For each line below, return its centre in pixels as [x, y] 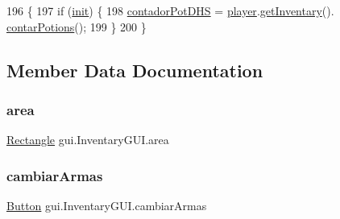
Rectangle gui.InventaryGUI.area [88, 140]
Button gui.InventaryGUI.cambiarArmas [107, 205]
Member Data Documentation [135, 70]
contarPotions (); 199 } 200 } [77, 26]
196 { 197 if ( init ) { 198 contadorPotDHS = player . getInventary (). [170, 10]
